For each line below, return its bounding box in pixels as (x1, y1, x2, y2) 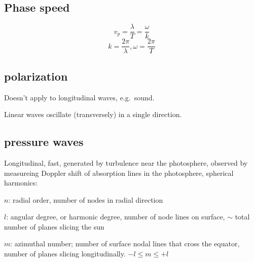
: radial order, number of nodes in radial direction (8, 194, 163, 205)
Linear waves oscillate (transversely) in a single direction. (4, 109, 182, 120)
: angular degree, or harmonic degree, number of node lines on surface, (6, 211, 225, 222)
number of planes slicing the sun (4, 221, 104, 232)
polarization (4, 68, 68, 84)
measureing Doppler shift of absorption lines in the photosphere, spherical (4, 167, 234, 178)
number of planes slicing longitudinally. (4, 248, 126, 259)
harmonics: (4, 177, 38, 188)
